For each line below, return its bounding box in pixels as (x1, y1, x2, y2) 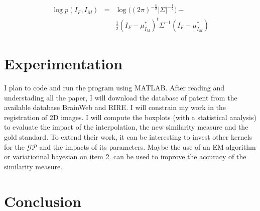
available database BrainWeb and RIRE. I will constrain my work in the (4, 102, 226, 113)
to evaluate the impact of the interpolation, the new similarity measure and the (4, 122, 248, 132)
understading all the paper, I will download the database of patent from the (4, 92, 237, 102)
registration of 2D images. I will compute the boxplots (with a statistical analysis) (4, 112, 256, 122)
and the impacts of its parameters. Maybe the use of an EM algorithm (39, 141, 256, 152)
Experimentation (4, 53, 123, 74)
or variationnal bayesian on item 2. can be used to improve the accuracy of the (4, 151, 246, 162)
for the (4, 141, 25, 152)
